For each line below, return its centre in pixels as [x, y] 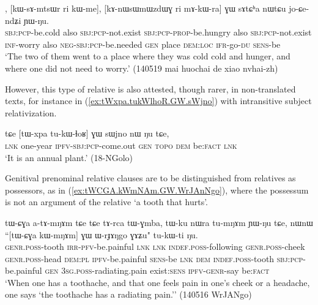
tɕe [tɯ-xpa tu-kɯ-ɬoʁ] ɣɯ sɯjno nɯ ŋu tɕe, [87, 133]
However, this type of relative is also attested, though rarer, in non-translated [150, 88]
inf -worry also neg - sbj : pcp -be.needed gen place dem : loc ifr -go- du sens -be [143, 44]
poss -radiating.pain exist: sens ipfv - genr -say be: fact [173, 270]
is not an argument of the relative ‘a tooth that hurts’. [107, 202]
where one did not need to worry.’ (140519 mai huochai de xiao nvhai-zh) [142, 68]
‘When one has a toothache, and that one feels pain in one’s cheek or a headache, [157, 282]
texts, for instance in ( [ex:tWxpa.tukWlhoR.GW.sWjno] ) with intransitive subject [158, 101]
